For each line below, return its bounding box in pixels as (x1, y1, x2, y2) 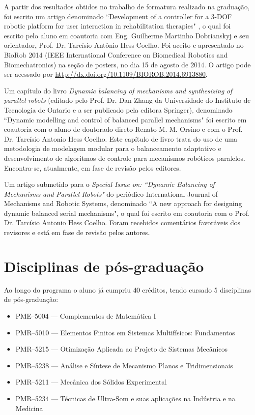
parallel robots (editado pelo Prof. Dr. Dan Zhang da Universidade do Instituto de (4, 95, 251, 105)
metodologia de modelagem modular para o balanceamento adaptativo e (4, 143, 221, 153)
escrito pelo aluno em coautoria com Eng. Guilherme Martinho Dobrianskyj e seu (4, 30, 249, 40)
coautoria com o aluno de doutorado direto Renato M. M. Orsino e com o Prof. (4, 124, 243, 134)
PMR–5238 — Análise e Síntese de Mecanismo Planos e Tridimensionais (15, 360, 233, 370)
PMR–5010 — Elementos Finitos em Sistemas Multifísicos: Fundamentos (15, 327, 235, 337)
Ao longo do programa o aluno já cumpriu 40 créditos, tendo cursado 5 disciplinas (4, 284, 251, 295)
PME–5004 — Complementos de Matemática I (15, 310, 156, 321)
